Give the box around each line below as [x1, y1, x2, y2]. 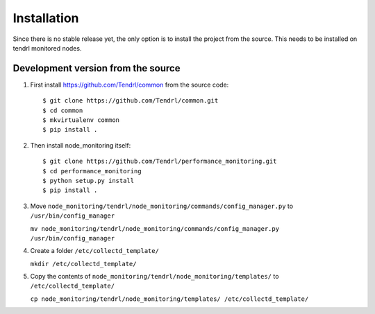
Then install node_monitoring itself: [30, 141, 131, 149]
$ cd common [42, 106, 83, 114]
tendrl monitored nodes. [12, 44, 82, 52]
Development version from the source [12, 62, 181, 74]
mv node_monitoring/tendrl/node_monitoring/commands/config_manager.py [30, 225, 280, 232]
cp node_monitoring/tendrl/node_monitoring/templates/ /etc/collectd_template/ [30, 295, 309, 303]
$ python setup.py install [42, 177, 135, 184]
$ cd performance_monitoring [42, 167, 142, 175]
